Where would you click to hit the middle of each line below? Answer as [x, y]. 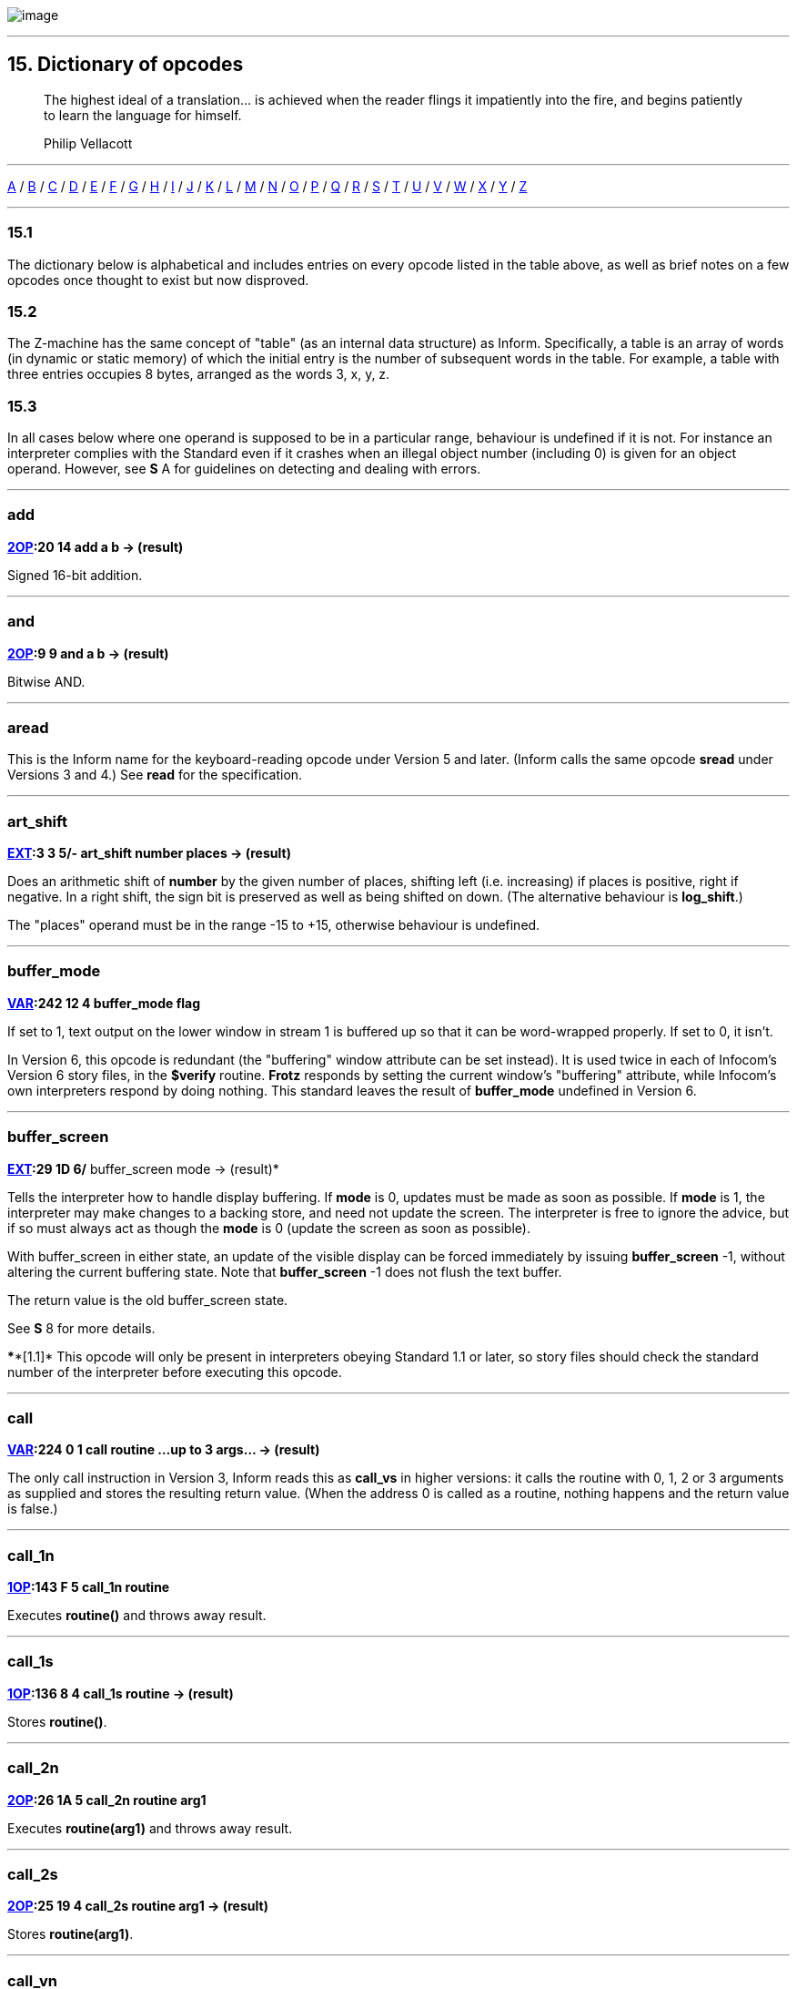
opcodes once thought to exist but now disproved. [158, 280]
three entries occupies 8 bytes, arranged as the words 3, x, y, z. [199, 374]
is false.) [33, 1509]
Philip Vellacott [88, 143]
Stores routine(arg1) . [71, 1934]
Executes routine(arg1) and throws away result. [150, 1828]
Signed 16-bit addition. [75, 575]
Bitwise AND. [46, 681]
